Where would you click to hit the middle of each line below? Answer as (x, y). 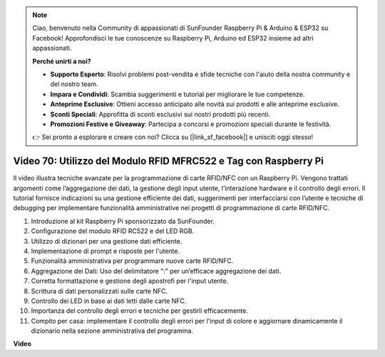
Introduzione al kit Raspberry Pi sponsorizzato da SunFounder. (123, 221)
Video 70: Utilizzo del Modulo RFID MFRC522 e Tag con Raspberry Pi (168, 161)
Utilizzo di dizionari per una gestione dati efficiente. (107, 241)
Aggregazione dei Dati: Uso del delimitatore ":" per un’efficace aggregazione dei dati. (156, 271)
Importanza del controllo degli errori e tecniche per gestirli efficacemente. (140, 311)
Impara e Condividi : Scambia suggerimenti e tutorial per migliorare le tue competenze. (178, 94)
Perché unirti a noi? (62, 61)
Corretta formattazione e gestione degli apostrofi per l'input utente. (130, 281)
